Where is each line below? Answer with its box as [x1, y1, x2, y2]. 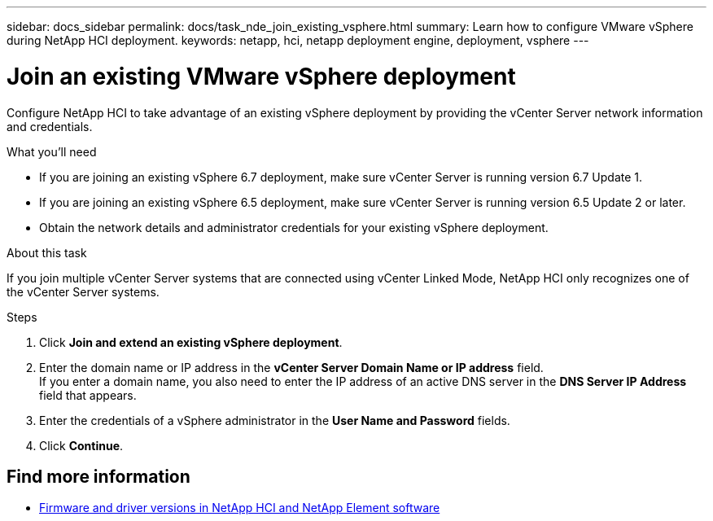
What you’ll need [7, 144, 97, 159]
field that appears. [39, 387, 137, 402]
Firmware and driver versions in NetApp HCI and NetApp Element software [39, 501, 440, 515]
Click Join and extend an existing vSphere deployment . [39, 335, 343, 349]
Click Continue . [39, 438, 124, 453]
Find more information [7, 466, 190, 487]
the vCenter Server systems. [7, 284, 160, 299]
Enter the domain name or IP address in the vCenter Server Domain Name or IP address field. [39, 360, 544, 374]
